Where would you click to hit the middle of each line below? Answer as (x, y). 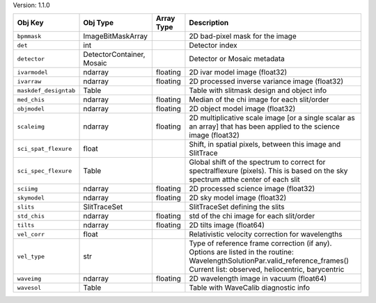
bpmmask (29, 36)
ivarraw (29, 81)
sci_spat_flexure (45, 148)
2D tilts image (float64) (227, 225)
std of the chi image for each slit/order (252, 216)
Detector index (213, 45)
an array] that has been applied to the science (265, 126)
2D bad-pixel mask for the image (243, 36)
